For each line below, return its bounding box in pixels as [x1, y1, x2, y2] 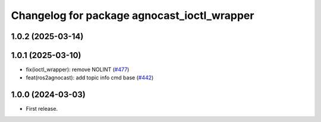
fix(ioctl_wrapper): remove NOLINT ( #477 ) [26, 66, 130, 73]
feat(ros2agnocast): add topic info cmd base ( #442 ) [26, 74, 154, 81]
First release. [26, 105, 58, 113]
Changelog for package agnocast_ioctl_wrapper [11, 9, 254, 22]
